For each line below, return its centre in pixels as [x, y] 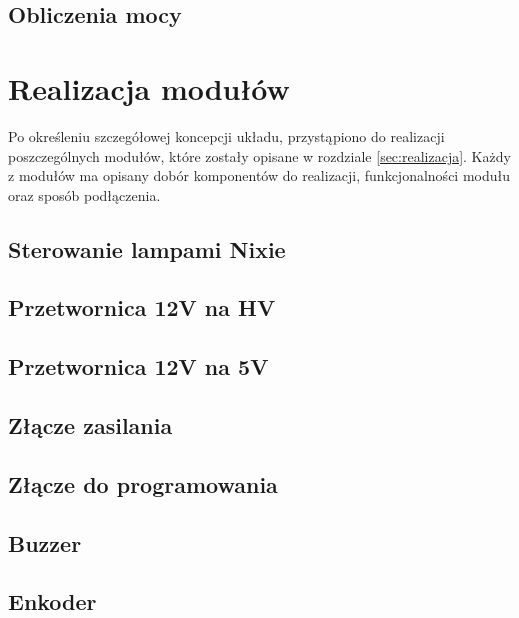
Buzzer [45, 542]
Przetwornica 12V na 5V [138, 366]
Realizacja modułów [149, 87]
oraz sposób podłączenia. [84, 194]
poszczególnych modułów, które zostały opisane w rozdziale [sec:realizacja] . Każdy [259, 155]
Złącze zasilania [90, 425]
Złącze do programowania [143, 483]
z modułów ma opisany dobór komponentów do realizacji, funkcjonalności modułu [259, 175]
